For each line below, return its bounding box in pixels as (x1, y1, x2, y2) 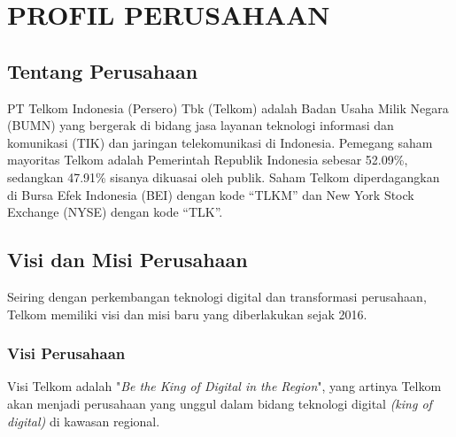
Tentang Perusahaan (7, 57, 198, 84)
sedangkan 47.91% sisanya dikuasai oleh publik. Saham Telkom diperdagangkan (7, 167, 440, 186)
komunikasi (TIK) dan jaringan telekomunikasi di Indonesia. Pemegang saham (7, 133, 433, 151)
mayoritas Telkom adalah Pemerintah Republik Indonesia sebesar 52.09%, (7, 150, 408, 169)
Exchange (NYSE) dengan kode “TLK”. (7, 203, 223, 221)
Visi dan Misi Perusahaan (7, 246, 248, 273)
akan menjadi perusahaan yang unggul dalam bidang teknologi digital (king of (7, 394, 432, 412)
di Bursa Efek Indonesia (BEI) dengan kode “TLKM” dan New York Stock (7, 185, 414, 203)
